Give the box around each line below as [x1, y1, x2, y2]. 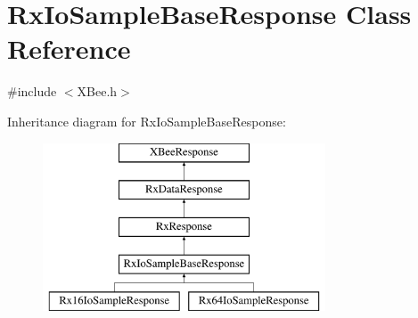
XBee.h [77, 82, 118, 101]
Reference [7, 30, 131, 67]
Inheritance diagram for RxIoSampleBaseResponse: [7, 111, 286, 130]
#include [7, 82, 57, 101]
